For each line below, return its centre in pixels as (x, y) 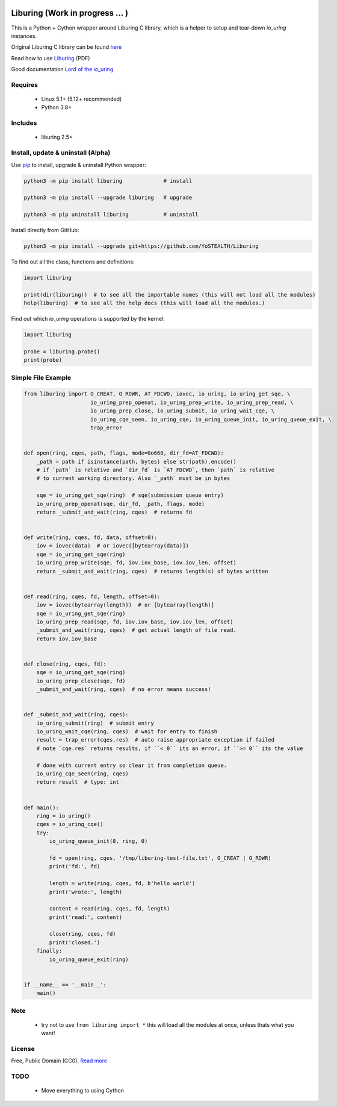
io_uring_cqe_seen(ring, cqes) (82, 774)
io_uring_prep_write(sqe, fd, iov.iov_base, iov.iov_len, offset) (137, 563)
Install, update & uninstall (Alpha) (61, 153)
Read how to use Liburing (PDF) (51, 58)
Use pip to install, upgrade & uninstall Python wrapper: (79, 165)
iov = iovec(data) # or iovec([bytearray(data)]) (113, 546)
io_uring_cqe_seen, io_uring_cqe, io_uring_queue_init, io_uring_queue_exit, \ (211, 419)
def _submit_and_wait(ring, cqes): (76, 715)
